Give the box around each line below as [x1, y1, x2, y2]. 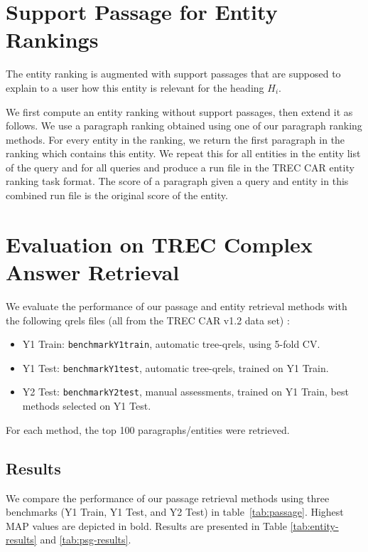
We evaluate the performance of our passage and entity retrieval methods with [6, 298, 347, 313]
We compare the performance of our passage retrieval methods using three [6, 490, 330, 505]
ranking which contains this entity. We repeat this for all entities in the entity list [6, 146, 361, 161]
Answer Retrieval [6, 258, 180, 287]
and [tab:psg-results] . [40, 532, 131, 547]
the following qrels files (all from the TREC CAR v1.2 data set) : [6, 312, 290, 327]
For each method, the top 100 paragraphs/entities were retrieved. [6, 422, 290, 437]
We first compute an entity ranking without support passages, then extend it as [6, 104, 353, 119]
